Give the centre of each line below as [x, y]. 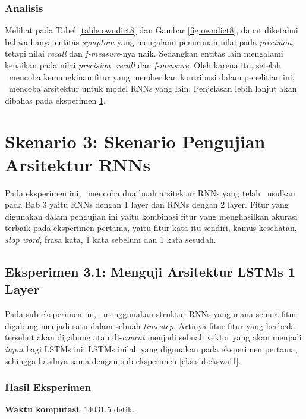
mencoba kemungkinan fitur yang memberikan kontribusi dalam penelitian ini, [152, 76]
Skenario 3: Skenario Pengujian [135, 141]
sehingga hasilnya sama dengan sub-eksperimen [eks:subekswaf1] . [123, 360]
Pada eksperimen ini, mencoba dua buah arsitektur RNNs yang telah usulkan [150, 193]
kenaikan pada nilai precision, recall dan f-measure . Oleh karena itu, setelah [143, 65]
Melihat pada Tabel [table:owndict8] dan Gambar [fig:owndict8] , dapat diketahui [152, 30]
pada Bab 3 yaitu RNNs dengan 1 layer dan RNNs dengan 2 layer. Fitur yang [147, 204]
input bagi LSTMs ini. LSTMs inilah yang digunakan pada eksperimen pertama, [151, 349]
